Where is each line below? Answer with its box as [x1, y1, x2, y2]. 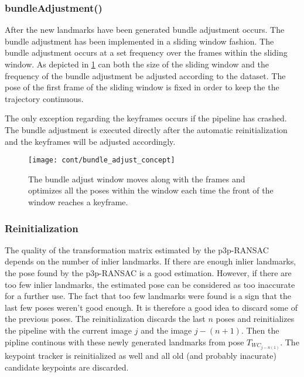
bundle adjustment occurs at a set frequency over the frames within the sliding [5, 46, 288, 59]
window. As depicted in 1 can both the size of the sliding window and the [5, 58, 269, 70]
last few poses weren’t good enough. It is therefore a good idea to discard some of [5, 301, 298, 313]
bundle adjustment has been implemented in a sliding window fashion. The [5, 35, 274, 47]
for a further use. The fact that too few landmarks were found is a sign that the [5, 290, 291, 302]
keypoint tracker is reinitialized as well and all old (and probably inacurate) [5, 349, 276, 361]
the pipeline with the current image [5, 324, 132, 336]
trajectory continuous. [5, 92, 84, 104]
